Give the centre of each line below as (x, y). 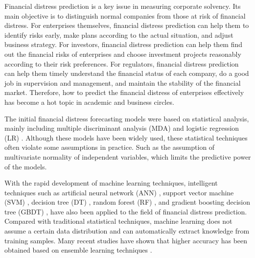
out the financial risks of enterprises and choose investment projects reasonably (123, 54)
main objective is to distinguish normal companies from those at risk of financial (125, 15)
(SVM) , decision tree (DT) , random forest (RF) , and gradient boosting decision (127, 202)
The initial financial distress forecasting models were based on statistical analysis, (127, 118)
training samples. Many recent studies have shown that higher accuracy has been (126, 240)
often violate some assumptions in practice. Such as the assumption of (110, 147)
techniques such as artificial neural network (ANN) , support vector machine (119, 192)
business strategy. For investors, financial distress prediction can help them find (124, 44)
